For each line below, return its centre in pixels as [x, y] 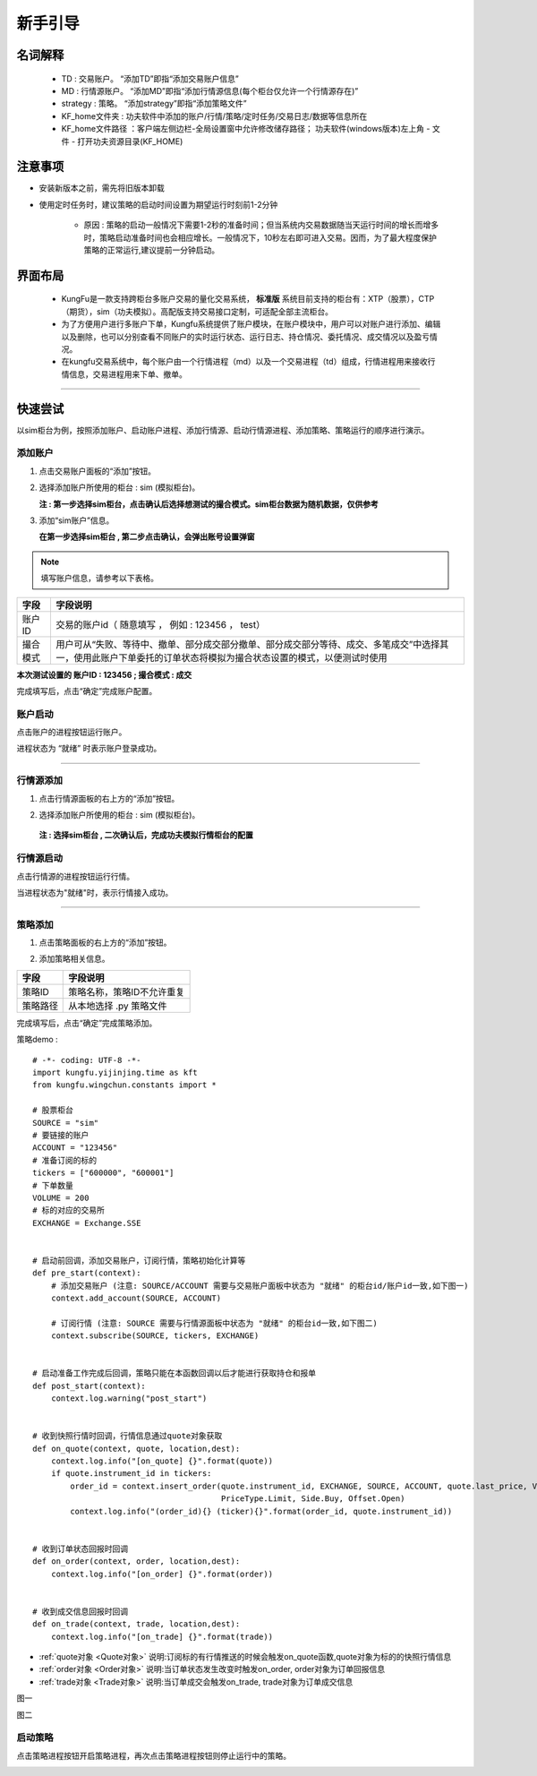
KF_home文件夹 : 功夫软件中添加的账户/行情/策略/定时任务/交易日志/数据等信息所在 [214, 116]
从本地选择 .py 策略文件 [118, 1006]
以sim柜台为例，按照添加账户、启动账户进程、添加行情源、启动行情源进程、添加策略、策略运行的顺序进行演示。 [223, 430]
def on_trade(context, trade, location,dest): [136, 1624]
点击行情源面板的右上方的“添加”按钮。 [109, 798]
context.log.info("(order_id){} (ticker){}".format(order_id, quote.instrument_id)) [261, 1511]
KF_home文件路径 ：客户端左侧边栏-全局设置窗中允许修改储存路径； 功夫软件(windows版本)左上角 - [246, 129]
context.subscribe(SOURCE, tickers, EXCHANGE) [155, 1336]
